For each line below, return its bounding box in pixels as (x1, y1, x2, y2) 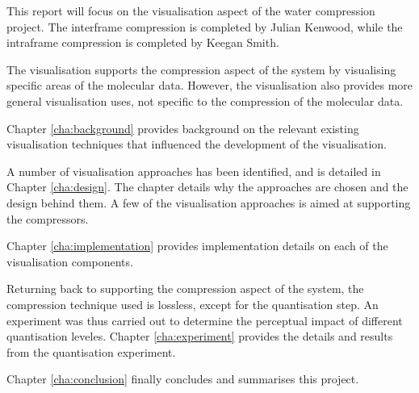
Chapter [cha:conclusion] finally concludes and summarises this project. (6, 370, 359, 387)
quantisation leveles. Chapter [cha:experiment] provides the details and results (6, 328, 393, 345)
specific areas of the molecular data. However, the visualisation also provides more (6, 77, 413, 94)
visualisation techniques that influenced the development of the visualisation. (6, 136, 387, 153)
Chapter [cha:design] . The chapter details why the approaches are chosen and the (6, 178, 409, 195)
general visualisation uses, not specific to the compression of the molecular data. (6, 92, 404, 109)
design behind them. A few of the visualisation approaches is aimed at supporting (6, 194, 411, 211)
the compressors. (6, 210, 89, 227)
